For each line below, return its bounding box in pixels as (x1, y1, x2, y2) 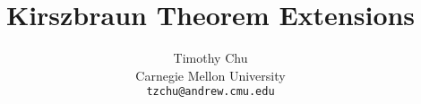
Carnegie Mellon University (135, 65, 286, 84)
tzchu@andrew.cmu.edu (146, 85, 275, 99)
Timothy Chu (173, 48, 248, 67)
